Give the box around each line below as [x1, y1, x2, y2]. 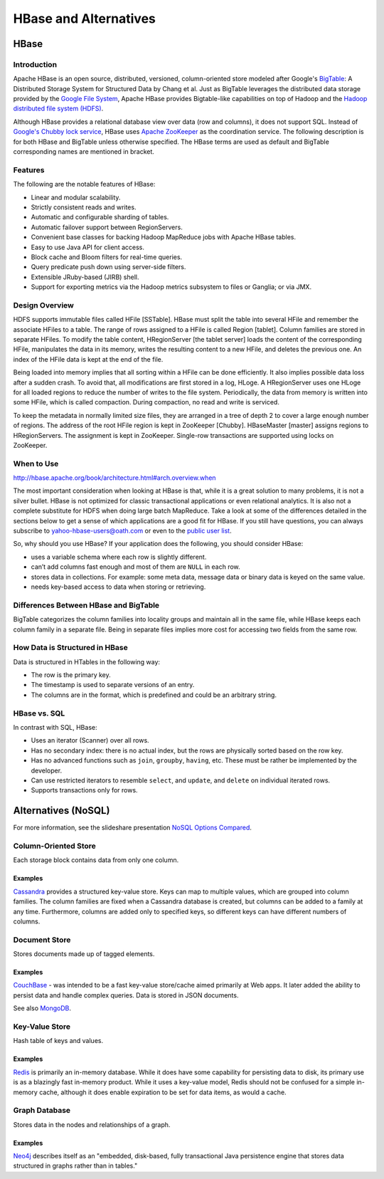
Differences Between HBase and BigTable [13, 600, 160, 610]
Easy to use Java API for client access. [31, 243, 145, 251]
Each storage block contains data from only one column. [13, 856, 179, 864]
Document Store [13, 935, 71, 945]
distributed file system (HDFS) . [13, 104, 104, 113]
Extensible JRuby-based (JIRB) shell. [31, 273, 139, 281]
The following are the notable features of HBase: [13, 180, 156, 189]
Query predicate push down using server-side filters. [31, 263, 186, 271]
